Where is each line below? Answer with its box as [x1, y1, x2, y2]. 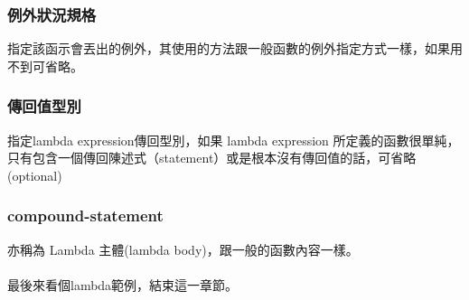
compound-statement [7, 204, 164, 227]
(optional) [7, 165, 62, 184]
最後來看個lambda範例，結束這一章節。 [7, 275, 239, 294]
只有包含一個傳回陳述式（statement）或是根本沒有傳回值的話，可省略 [7, 148, 417, 167]
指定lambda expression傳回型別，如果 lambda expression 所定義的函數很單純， [7, 130, 460, 149]
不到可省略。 [7, 56, 83, 75]
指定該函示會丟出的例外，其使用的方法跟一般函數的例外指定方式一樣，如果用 [7, 39, 463, 58]
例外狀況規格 [7, 3, 97, 25]
